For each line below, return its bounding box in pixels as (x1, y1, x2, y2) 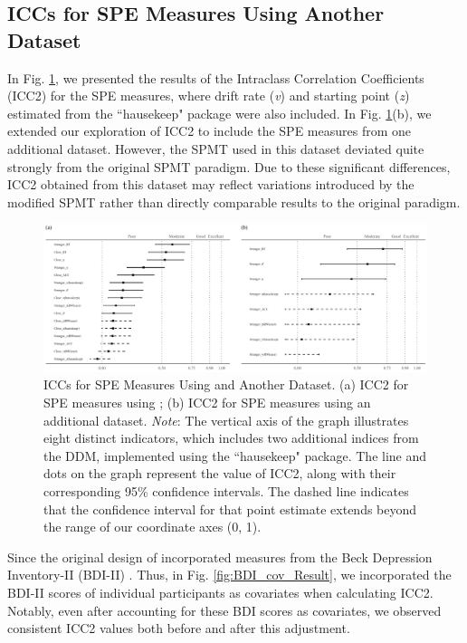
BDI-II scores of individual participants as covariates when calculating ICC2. (7, 583, 434, 602)
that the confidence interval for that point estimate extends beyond (43, 499, 417, 518)
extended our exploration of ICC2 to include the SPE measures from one (7, 121, 411, 140)
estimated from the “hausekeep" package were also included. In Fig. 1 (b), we (7, 103, 432, 122)
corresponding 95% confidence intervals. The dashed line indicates (43, 482, 409, 501)
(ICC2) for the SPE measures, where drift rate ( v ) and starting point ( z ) (7, 86, 410, 105)
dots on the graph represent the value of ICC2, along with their (43, 464, 396, 483)
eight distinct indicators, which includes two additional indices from (43, 428, 419, 447)
